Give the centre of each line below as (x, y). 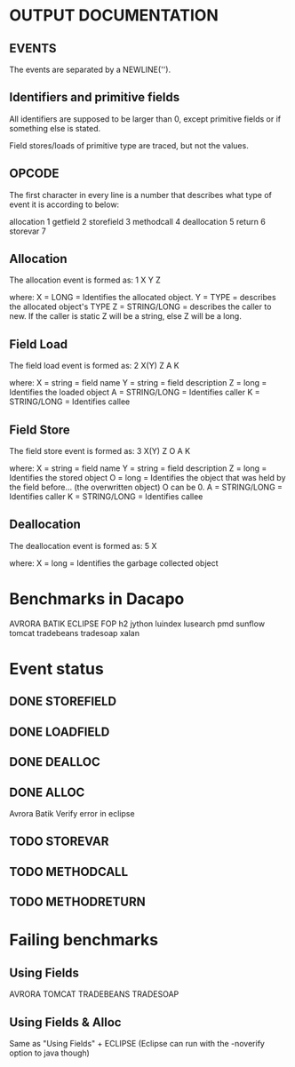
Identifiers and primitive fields (95, 97)
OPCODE (34, 174)
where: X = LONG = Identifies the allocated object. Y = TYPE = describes (143, 298)
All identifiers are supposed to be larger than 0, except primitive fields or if (145, 119)
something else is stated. (55, 128)
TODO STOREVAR (59, 842)
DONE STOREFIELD (63, 701)
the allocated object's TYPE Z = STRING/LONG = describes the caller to (140, 307)
